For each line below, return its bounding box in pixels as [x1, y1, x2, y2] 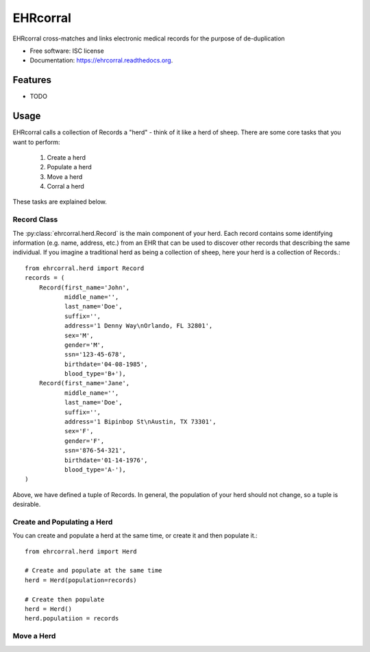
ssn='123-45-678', [64, 350, 127, 359]
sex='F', [64, 427, 94, 435]
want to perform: [12, 138, 61, 146]
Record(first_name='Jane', [38, 379, 130, 387]
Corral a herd [47, 182, 85, 191]
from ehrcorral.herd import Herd [25, 547, 137, 555]
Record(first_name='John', [38, 283, 130, 291]
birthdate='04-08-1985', [64, 360, 148, 368]
